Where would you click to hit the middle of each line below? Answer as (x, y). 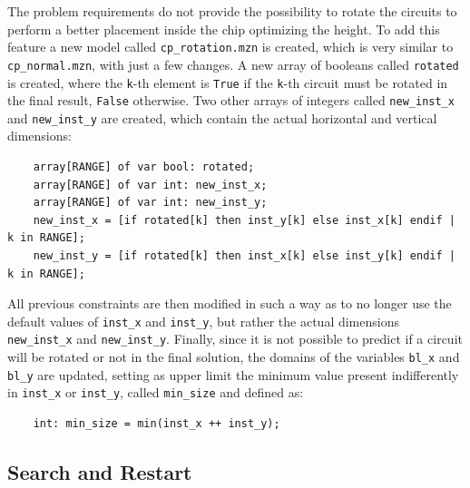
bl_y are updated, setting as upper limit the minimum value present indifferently (233, 374)
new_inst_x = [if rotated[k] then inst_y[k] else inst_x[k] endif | (244, 220)
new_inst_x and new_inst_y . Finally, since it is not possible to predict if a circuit (235, 339)
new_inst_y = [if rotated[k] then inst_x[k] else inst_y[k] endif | (244, 256)
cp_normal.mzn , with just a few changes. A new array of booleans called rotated (233, 64)
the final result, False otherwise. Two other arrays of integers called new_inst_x (231, 100)
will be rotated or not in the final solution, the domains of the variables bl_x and (234, 357)
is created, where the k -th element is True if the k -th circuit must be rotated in (228, 82)
